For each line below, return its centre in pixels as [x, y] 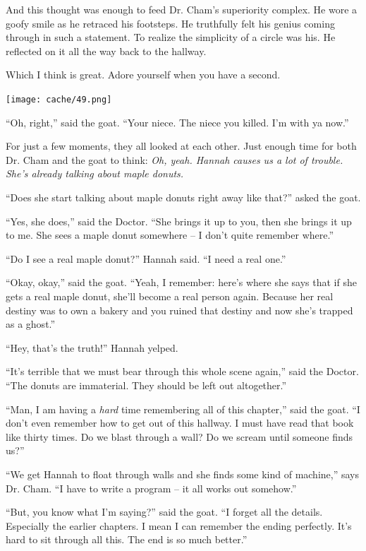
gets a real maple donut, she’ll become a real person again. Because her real [170, 296]
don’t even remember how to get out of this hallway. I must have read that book [180, 423]
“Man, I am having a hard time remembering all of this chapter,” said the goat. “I [183, 409]
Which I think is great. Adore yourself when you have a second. [143, 75]
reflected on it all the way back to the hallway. [106, 51]
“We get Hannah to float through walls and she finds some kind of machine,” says [182, 474]
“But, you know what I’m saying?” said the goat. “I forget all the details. [164, 512]
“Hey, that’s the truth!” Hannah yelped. [92, 347]
